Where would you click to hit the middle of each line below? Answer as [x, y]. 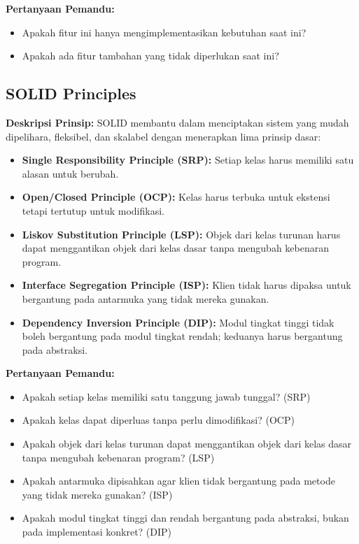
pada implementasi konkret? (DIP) [97, 532]
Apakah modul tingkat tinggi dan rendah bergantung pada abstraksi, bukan [185, 518]
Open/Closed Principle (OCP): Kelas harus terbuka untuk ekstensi [176, 197]
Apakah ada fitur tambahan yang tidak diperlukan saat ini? [150, 56]
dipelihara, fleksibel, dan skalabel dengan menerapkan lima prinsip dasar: [163, 136]
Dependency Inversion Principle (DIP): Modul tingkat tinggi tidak [178, 322]
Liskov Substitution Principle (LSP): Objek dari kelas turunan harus [181, 234]
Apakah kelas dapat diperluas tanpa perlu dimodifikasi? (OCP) [158, 420]
